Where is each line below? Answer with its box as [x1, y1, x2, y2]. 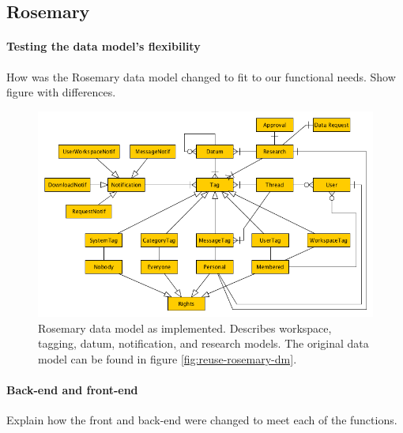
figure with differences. [6, 84, 116, 100]
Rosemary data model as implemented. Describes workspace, [38, 319, 332, 336]
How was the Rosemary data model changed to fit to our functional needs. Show [6, 68, 396, 85]
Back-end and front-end [6, 382, 138, 398]
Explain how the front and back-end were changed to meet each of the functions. [6, 412, 397, 428]
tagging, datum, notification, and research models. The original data [38, 335, 369, 352]
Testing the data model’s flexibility [6, 38, 201, 55]
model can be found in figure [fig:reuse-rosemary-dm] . [38, 350, 297, 367]
